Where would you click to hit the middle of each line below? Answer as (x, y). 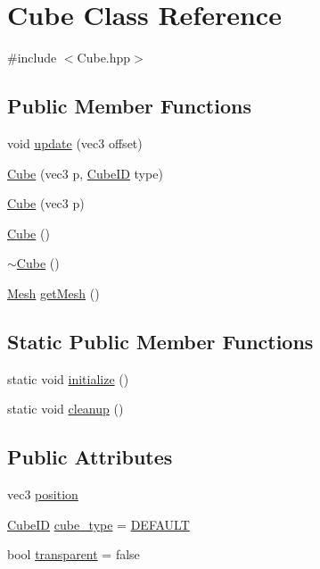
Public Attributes (90, 457)
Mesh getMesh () (53, 293)
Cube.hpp (104, 58)
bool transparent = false (74, 554)
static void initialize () (68, 378)
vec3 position (43, 494)
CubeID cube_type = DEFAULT (98, 524)
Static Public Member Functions (160, 341)
